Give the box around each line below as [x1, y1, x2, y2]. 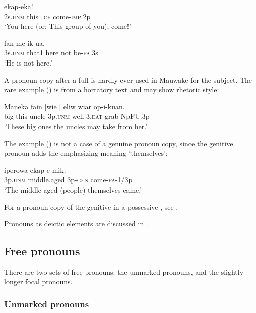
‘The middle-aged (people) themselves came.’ [4, 184, 142, 195]
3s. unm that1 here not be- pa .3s [4, 47, 98, 58]
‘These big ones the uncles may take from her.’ [4, 120, 148, 131]
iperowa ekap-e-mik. [4, 164, 66, 175]
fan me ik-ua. [4, 37, 45, 48]
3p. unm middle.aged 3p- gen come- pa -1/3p [4, 174, 133, 185]
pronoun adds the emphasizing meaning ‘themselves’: [4, 148, 168, 158]
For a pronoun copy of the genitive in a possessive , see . [4, 201, 178, 212]
